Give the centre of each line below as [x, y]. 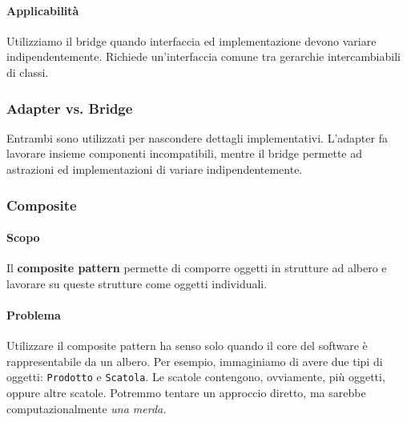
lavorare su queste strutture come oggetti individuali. [137, 283]
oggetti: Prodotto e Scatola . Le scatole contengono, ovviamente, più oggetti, [196, 377]
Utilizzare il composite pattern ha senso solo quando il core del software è [187, 346]
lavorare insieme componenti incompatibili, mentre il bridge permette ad [184, 153]
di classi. [28, 72]
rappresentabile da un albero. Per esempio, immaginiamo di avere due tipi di [195, 361]
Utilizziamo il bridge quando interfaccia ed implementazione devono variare [191, 40]
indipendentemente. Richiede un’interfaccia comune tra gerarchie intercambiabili [203, 56]
